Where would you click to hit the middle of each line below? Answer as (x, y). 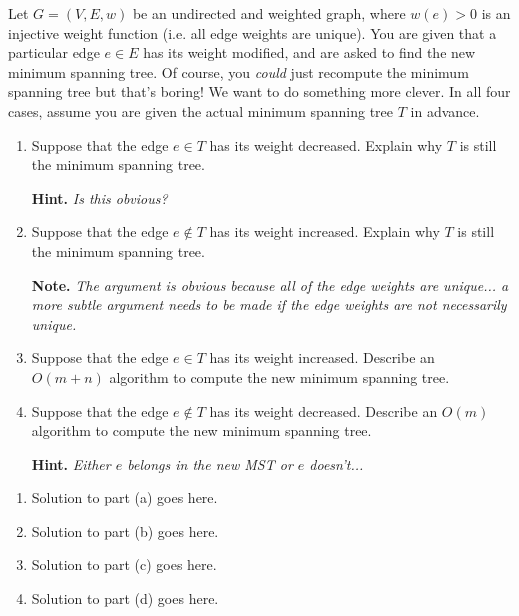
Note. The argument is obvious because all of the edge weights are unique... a (270, 284)
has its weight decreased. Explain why (326, 144)
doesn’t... (336, 463)
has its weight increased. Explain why (324, 231)
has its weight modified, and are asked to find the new (309, 52)
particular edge (54, 52)
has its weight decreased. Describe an (323, 410)
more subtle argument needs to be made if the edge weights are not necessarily (269, 304)
